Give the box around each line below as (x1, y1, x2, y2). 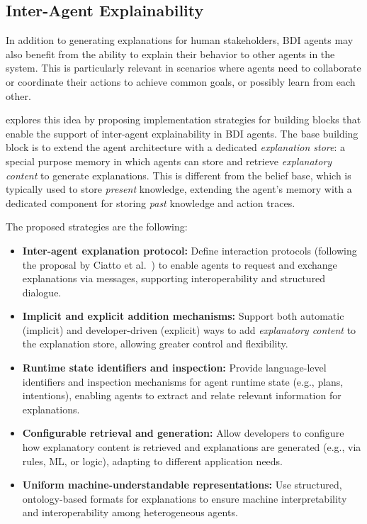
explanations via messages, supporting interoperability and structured (22, 271, 326, 286)
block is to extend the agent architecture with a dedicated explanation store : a (6, 140, 346, 155)
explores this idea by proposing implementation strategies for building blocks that (6, 112, 361, 127)
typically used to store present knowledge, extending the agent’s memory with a (6, 182, 352, 196)
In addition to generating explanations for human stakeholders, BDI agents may (6, 33, 354, 48)
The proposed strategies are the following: (6, 219, 188, 234)
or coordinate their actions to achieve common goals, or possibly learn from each (6, 74, 356, 89)
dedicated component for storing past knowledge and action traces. (6, 195, 295, 210)
